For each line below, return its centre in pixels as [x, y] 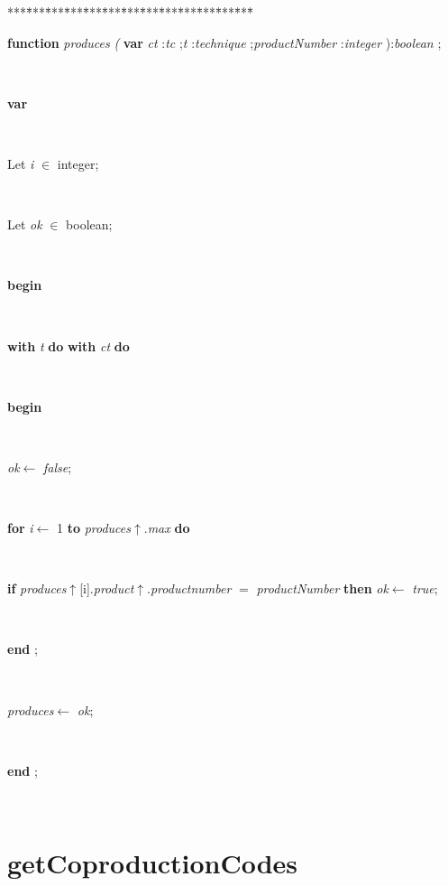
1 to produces [94, 528]
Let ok [25, 224]
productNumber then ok [322, 588]
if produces [37, 588]
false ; [58, 466]
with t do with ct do [69, 345]
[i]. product [107, 588]
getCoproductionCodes [153, 863]
